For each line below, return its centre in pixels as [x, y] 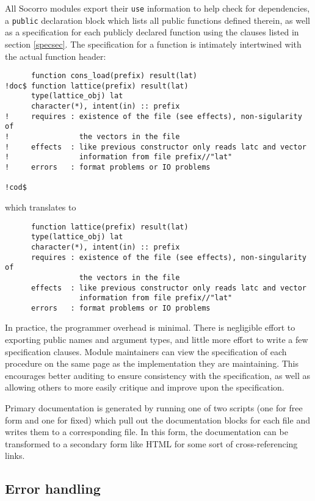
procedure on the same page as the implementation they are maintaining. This [152, 363]
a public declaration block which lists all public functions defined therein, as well [157, 20]
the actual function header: [56, 56]
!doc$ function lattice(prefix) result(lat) [97, 86]
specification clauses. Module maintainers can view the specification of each [146, 351]
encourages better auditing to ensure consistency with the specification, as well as [157, 375]
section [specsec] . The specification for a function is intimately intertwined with [153, 44]
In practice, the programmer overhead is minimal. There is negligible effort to [150, 327]
